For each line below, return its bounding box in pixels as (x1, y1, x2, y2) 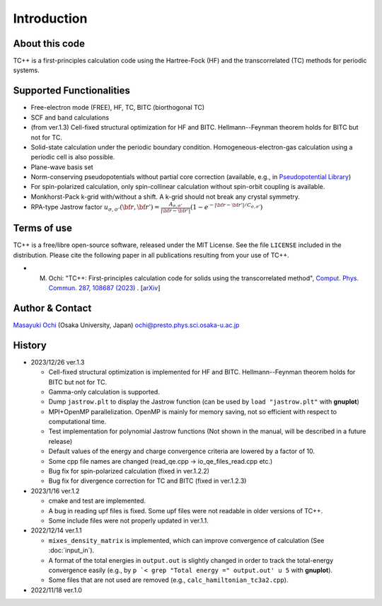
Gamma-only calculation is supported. (48, 387, 161, 396)
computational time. (48, 418, 107, 426)
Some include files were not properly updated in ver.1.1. (48, 517, 209, 525)
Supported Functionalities (13, 85, 131, 97)
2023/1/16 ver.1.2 (30, 486, 80, 495)
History (13, 339, 47, 351)
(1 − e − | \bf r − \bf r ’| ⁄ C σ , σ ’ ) (190, 202, 263, 212)
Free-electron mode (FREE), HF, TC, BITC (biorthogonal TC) (30, 103, 205, 112)
